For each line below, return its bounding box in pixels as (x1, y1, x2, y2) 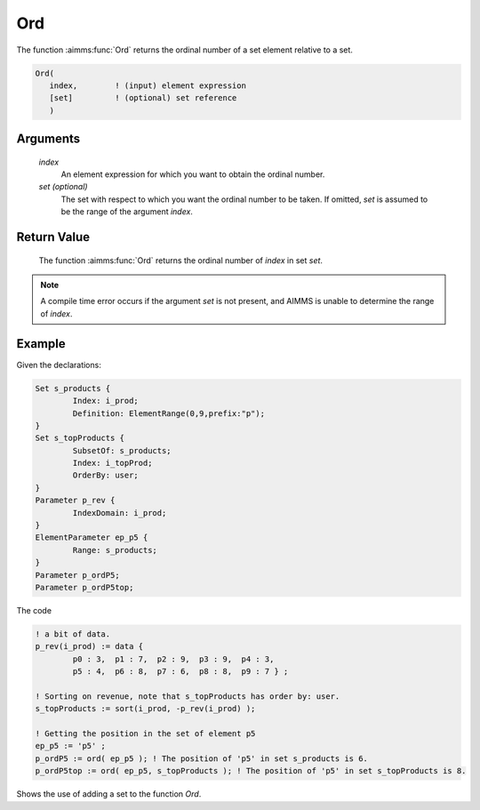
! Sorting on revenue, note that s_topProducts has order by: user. (35, 691, 340, 702)
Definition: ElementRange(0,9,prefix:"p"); (72, 408, 266, 418)
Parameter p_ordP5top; (35, 582, 134, 592)
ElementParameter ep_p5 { (35, 533, 148, 542)
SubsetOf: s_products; (72, 445, 172, 455)
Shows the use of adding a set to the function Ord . (16, 789, 202, 799)
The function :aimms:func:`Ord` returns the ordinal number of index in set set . (38, 254, 324, 266)
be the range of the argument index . (60, 206, 193, 217)
